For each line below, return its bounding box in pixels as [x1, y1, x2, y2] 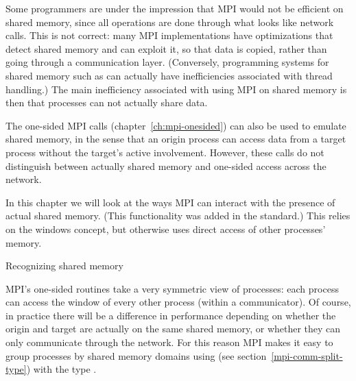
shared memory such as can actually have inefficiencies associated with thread [5, 68, 333, 82]
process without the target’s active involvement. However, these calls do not [5, 145, 324, 159]
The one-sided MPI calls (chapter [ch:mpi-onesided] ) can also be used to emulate [5, 118, 346, 132]
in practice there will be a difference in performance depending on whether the [5, 308, 336, 322]
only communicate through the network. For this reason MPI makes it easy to [5, 335, 333, 349]
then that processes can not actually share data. [5, 95, 208, 110]
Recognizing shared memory [5, 258, 123, 273]
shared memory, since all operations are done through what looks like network [5, 14, 334, 29]
